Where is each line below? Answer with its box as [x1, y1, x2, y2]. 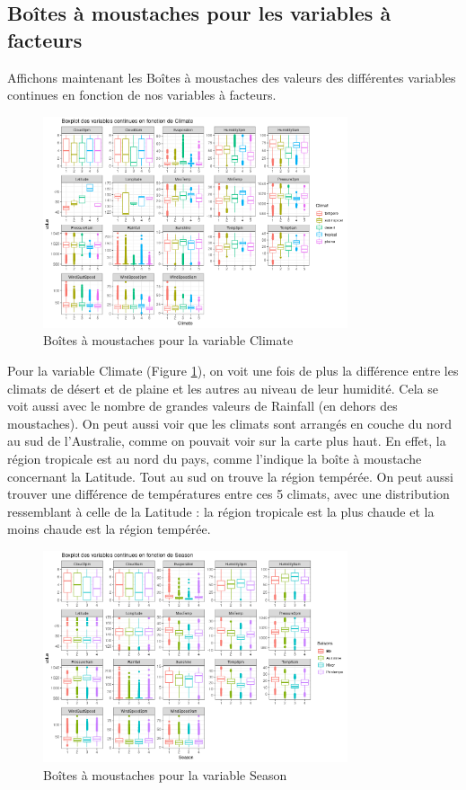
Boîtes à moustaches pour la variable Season [43, 765, 287, 784]
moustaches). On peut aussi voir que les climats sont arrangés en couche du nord [7, 413, 453, 432]
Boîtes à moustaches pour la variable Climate [43, 331, 294, 350]
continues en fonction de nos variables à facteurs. [7, 85, 277, 104]
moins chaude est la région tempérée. [7, 519, 211, 538]
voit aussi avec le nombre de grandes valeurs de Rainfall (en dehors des [7, 396, 398, 415]
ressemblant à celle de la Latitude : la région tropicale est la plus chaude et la [7, 502, 435, 520]
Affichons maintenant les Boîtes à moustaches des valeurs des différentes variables [7, 67, 456, 86]
